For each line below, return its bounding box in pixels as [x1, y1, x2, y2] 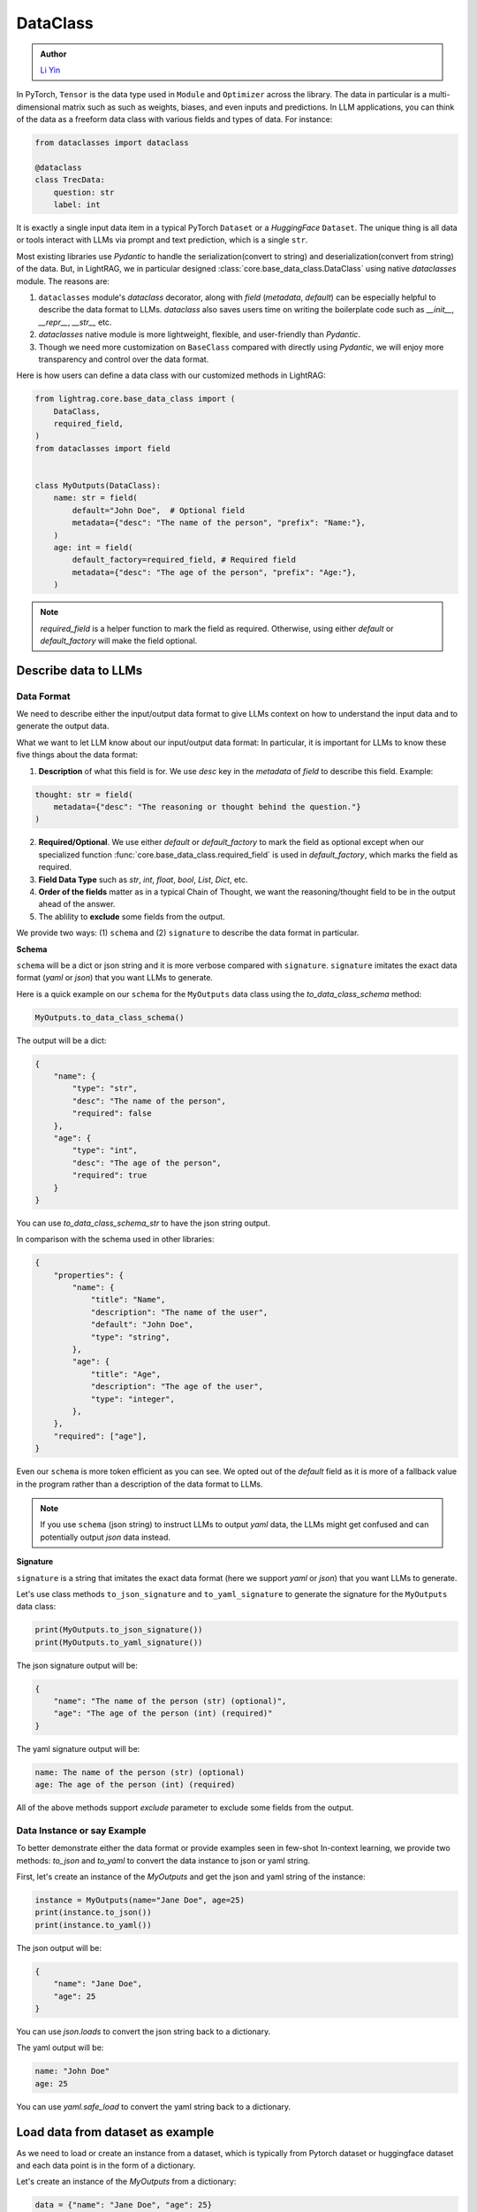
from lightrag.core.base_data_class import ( [34, 394, 236, 404]
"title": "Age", [90, 1369, 162, 1379]
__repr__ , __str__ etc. [38, 317, 112, 327]
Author [40, 49, 67, 59]
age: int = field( [53, 542, 133, 552]
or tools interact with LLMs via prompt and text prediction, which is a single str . [16, 234, 308, 245]
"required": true [72, 1171, 148, 1180]
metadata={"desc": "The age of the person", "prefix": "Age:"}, [72, 567, 357, 577]
